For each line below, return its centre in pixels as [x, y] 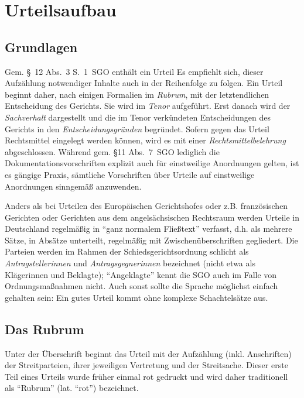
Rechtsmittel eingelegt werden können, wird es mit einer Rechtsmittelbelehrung [145, 140]
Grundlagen [41, 47]
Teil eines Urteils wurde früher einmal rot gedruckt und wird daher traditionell [146, 376]
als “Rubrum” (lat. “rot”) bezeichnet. [72, 388]
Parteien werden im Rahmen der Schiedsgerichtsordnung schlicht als [127, 251]
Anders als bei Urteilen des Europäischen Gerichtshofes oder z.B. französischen [146, 206]
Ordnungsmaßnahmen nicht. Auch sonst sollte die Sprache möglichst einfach [141, 286]
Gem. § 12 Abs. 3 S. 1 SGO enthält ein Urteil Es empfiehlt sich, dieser [134, 71]
